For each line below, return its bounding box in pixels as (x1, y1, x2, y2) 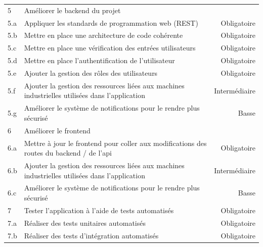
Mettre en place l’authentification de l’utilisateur (24, 55, 175, 66)
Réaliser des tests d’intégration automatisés (24, 230, 159, 240)
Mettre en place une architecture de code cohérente (24, 30, 183, 40)
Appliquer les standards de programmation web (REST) (24, 17, 198, 28)
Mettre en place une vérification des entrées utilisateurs (24, 42, 196, 53)
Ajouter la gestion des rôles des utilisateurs (24, 67, 158, 78)
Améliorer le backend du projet (24, 5, 121, 15)
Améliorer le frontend (24, 125, 91, 135)
